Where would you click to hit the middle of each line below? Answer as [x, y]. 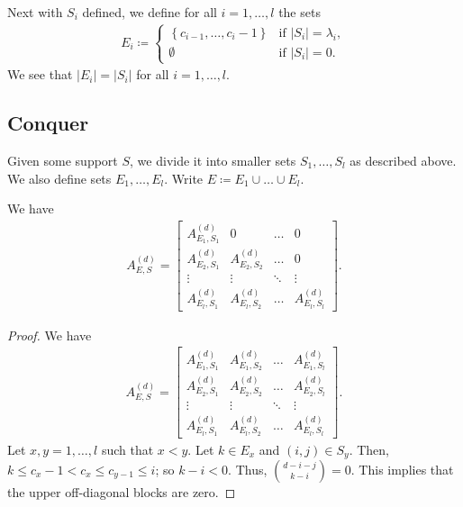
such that [127, 449]
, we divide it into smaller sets [213, 160]
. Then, [369, 449]
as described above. [403, 160]
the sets [300, 12]
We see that [40, 74]
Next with [35, 12]
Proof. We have [50, 335]
